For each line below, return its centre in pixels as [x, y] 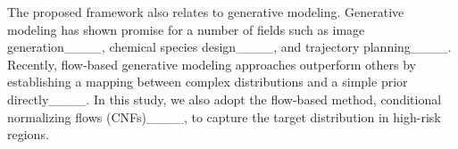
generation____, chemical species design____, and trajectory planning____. [229, 47]
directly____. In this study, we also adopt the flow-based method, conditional [225, 99]
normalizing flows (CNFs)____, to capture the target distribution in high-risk [224, 116]
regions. [28, 134]
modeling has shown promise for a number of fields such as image [186, 29]
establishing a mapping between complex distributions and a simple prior [208, 82]
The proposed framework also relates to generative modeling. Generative [206, 12]
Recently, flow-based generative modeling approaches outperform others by [212, 64]
